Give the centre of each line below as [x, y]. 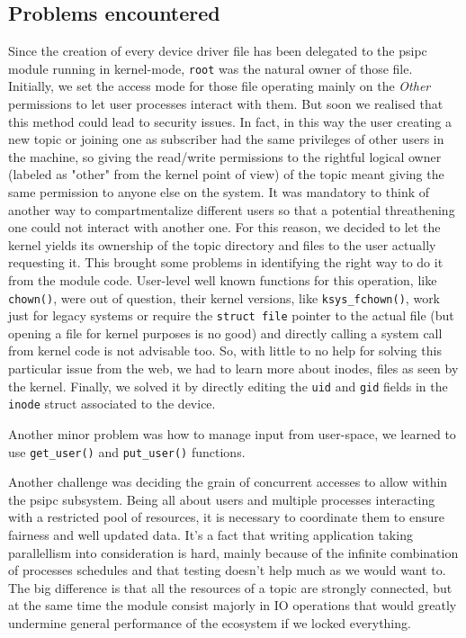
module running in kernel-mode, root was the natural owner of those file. [211, 68]
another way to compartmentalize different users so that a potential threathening [232, 209]
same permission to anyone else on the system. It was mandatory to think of [219, 192]
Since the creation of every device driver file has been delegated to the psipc [218, 51]
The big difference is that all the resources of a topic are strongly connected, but [230, 587]
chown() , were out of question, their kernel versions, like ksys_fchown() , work [224, 297]
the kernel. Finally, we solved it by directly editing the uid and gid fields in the [228, 386]
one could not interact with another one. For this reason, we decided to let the [224, 227]
